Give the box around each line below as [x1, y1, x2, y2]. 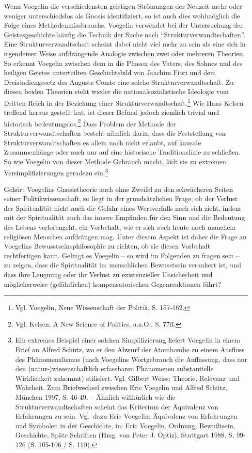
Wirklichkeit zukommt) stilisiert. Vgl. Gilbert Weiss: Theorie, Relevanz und [15, 373, 239, 383]
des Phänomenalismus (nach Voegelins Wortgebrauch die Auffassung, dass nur [15, 354, 248, 364]
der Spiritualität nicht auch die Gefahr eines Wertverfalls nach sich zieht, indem [4, 203, 241, 213]
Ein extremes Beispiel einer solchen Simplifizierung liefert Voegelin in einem [15, 335, 240, 345]
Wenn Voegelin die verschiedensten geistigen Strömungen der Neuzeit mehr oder [4, 1, 242, 11]
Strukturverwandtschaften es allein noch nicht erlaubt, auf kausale [4, 137, 201, 147]
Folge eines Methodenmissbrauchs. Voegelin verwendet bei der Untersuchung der [4, 20, 243, 30]
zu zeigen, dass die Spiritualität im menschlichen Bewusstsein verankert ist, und [4, 260, 241, 270]
